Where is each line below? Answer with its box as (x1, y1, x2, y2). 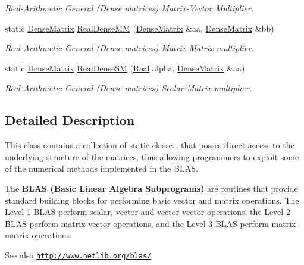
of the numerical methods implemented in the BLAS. (5, 162, 198, 174)
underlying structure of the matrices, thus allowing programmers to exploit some (5, 150, 299, 163)
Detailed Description (5, 111, 135, 129)
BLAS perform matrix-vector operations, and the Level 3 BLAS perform (5, 217, 269, 229)
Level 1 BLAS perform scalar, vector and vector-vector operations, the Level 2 (5, 205, 290, 218)
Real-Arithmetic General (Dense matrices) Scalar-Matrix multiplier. (5, 82, 252, 94)
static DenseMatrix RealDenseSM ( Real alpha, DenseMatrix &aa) (5, 61, 245, 74)
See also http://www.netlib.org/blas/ (5, 248, 152, 261)
